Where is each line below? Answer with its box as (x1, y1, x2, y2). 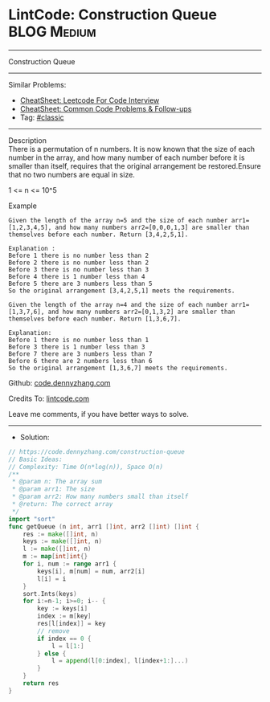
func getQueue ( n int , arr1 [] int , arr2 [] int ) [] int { (8, 522, 199, 531)
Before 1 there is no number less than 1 (8, 336, 149, 344)
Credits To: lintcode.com (8, 394, 90, 403)
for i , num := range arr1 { (22, 560, 117, 568)
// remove (37, 626, 70, 635)
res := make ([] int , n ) (22, 530, 99, 538)
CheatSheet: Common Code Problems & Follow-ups (19, 104, 192, 113)
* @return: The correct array (11, 500, 113, 508)
